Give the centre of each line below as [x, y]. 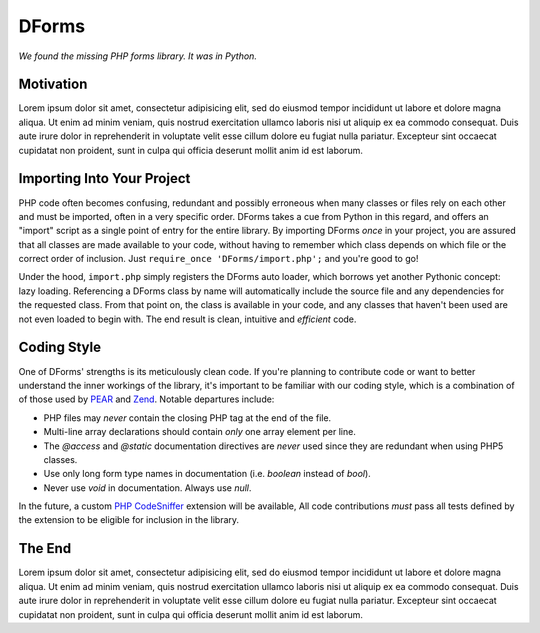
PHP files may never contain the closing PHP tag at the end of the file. [187, 417]
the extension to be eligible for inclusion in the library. [129, 520]
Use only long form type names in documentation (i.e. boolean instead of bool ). [207, 474]
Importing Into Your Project [104, 178]
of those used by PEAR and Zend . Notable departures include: [146, 399]
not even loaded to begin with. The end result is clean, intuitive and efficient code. [187, 319]
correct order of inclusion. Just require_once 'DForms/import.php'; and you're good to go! [218, 259]
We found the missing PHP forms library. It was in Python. [137, 56]
